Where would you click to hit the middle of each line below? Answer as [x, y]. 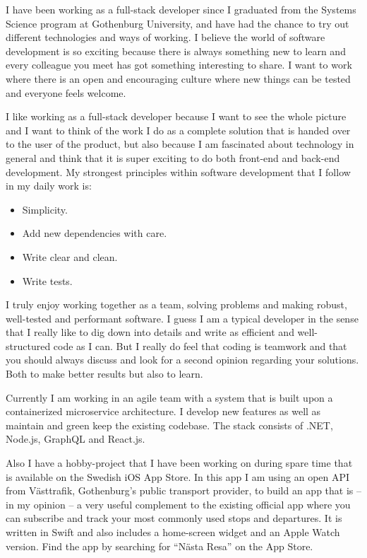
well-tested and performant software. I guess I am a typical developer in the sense [182, 318]
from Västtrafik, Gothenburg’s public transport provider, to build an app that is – [183, 490]
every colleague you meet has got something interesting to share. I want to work [179, 65]
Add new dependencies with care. [95, 233]
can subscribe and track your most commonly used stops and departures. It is [174, 518]
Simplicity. [45, 209]
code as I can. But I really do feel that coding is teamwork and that [200, 345]
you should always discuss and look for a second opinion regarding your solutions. [182, 360]
